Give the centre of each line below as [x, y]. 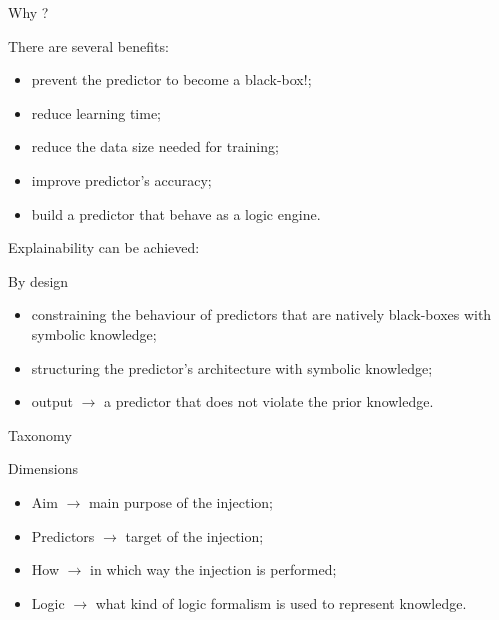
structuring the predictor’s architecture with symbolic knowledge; [232, 367]
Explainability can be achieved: [104, 247]
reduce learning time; [96, 112]
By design [38, 280]
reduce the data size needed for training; [155, 146]
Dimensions [43, 468]
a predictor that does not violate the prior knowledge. [269, 401]
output [52, 401]
